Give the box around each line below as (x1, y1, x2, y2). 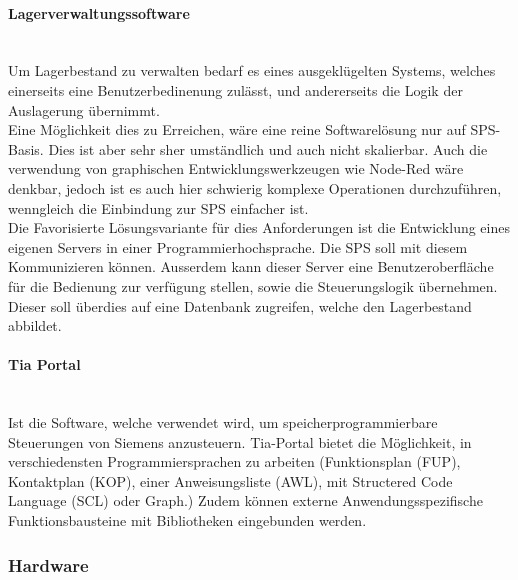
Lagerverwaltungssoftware (8, 2, 190, 23)
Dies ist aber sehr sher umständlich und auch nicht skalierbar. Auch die (48, 138, 488, 159)
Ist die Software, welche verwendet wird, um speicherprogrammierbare (8, 412, 438, 433)
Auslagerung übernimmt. (8, 99, 160, 120)
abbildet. (8, 315, 62, 336)
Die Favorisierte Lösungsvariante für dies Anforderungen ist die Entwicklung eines (8, 217, 510, 238)
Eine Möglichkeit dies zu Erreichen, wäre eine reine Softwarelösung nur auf (8, 119, 466, 140)
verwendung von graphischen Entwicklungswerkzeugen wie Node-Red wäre (8, 158, 464, 179)
